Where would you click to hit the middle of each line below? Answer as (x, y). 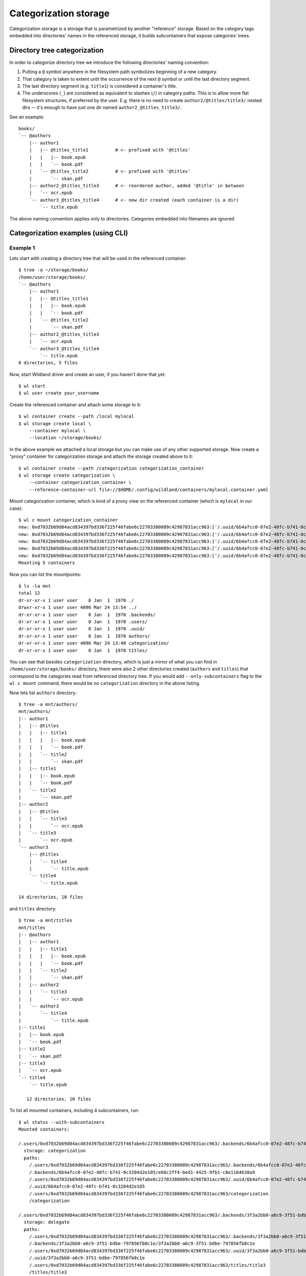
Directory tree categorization (57, 50)
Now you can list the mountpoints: (45, 574)
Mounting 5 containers (47, 563)
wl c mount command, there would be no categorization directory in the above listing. (105, 683)
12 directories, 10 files (59, 1099)
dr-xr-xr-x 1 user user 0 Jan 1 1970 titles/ (83, 650)
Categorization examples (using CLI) (69, 233)
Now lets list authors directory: (43, 693)
